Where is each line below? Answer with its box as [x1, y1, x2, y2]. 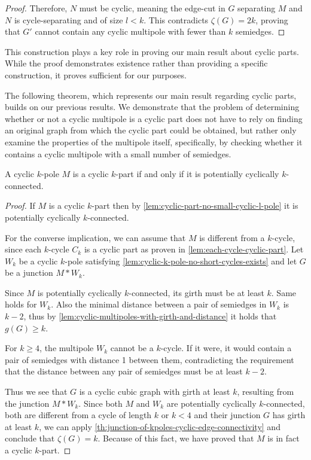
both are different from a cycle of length [5, 409, 152, 421]
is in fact [267, 432, 300, 444]
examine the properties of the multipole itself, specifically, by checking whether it [5, 135, 303, 148]
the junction [5, 397, 50, 409]
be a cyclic [19, 254, 58, 267]
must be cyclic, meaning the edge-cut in [79, 2, 225, 14]
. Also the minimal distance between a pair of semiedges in [51, 298, 267, 310]
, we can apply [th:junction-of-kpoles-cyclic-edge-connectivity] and [39, 420, 280, 432]
